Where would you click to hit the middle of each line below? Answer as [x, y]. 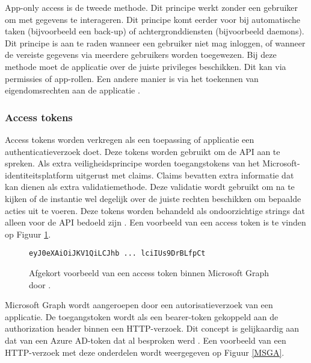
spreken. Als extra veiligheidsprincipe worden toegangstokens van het [132, 163]
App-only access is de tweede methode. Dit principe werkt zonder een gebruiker [152, 7]
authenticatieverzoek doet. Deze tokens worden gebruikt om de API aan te [143, 151]
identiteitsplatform [39, 175]
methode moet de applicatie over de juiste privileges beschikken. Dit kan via [146, 66]
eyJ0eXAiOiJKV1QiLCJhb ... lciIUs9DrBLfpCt [117, 254]
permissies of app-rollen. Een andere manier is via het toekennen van [132, 78]
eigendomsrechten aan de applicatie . [72, 90]
